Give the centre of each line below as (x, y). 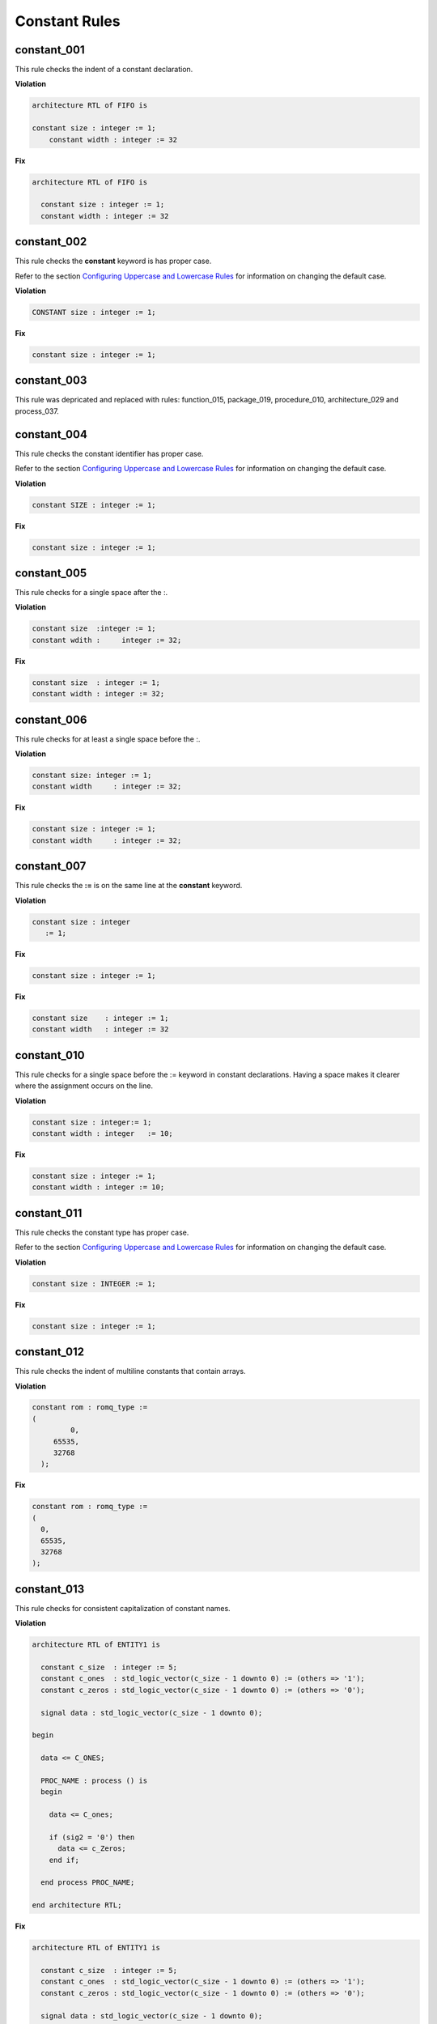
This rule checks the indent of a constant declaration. (104, 70)
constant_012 (50, 1352)
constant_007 (51, 866)
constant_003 (51, 381)
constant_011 (49, 1213)
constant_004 (51, 434)
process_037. (37, 411)
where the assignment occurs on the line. (84, 1086)
